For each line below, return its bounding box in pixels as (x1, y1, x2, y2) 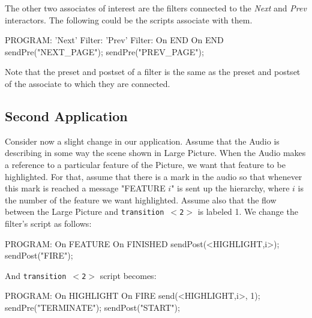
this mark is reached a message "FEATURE (5, 182, 166, 194)
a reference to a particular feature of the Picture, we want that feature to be (5, 158, 286, 170)
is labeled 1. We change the (197, 205, 298, 218)
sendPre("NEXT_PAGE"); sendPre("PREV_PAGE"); (5, 45, 204, 58)
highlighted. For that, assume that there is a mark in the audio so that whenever (5, 170, 302, 182)
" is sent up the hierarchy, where (171, 182, 290, 194)
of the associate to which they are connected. (5, 77, 170, 89)
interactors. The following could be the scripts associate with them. (5, 13, 253, 26)
